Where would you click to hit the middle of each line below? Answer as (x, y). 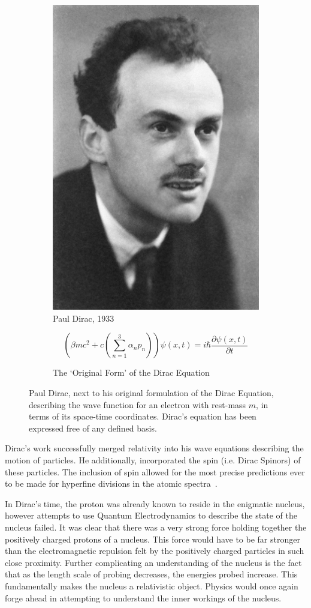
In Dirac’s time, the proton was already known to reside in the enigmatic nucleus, (155, 503)
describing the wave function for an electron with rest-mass (138, 404)
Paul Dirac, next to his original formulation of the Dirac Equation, (151, 393)
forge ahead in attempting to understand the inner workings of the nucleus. (143, 597)
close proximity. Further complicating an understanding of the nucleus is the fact (153, 562)
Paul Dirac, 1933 (84, 318)
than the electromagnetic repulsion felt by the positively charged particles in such (155, 551)
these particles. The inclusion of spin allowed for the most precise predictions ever (155, 471)
